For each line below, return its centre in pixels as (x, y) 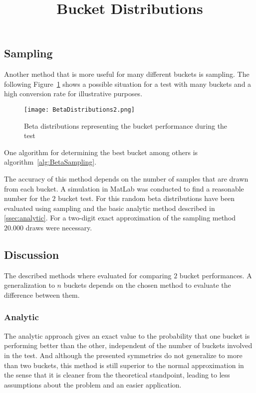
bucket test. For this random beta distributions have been (146, 198)
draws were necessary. (59, 227)
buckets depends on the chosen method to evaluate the (147, 285)
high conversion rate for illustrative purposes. (73, 94)
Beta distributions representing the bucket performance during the (126, 125)
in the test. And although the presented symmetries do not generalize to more (123, 355)
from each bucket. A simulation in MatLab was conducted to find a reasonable (124, 188)
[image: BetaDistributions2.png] (79, 109)
